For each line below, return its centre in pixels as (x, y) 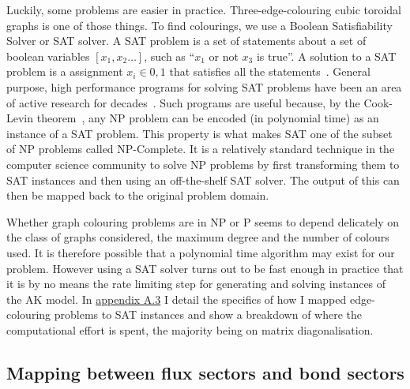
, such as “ (169, 56)
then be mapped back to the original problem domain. (138, 195)
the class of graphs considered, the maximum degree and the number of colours (198, 237)
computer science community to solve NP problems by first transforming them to (203, 164)
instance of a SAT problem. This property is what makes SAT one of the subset (199, 133)
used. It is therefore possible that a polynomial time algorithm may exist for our (201, 252)
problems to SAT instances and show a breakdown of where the (208, 314)
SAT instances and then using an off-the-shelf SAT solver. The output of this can (203, 180)
